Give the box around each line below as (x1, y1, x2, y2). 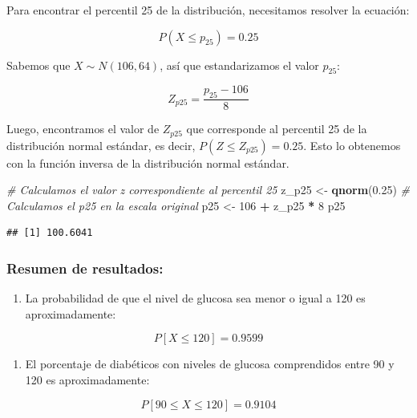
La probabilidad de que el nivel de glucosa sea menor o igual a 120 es (25, 290, 366, 306)
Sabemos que (6, 56, 71, 73)
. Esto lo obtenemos (303, 136, 401, 153)
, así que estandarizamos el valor (160, 56, 319, 73)
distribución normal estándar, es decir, (6, 136, 196, 153)
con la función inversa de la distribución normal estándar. (6, 154, 289, 171)
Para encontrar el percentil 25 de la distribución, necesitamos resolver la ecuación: (6, 2, 410, 18)
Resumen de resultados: (6, 258, 164, 278)
